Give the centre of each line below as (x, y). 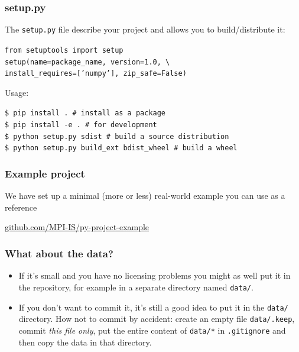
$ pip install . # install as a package (85, 113)
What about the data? (59, 253)
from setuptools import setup (64, 50)
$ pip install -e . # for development (81, 125)
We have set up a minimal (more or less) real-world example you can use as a (145, 196)
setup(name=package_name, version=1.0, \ (87, 62)
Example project (45, 173)
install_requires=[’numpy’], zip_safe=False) (96, 74)
